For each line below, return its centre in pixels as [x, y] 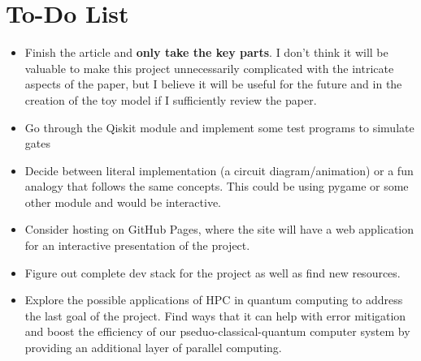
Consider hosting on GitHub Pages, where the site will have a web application [219, 229]
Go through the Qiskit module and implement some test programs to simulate [219, 127]
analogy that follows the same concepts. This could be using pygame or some [217, 186]
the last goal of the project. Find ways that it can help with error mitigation [215, 315]
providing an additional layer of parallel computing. [153, 348]
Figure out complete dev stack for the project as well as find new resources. [213, 272]
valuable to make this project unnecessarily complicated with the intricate [209, 68]
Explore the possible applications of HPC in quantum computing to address [214, 300]
